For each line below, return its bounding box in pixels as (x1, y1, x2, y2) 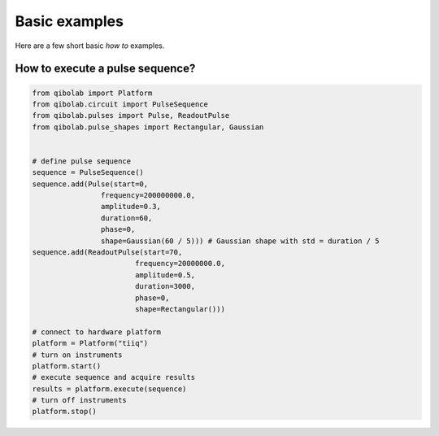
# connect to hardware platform (32, 327, 162, 337)
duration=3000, (134, 281, 195, 291)
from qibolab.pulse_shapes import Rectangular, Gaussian (32, 122, 264, 132)
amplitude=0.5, (134, 270, 195, 280)
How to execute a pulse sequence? (15, 62, 196, 76)
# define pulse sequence (32, 156, 132, 166)
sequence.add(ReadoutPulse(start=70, (32, 248, 183, 257)
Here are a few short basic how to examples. (15, 41, 165, 50)
